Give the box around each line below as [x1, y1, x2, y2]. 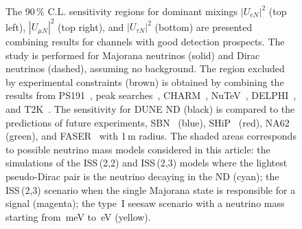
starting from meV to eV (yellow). [5, 209, 151, 223]
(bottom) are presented [154, 19, 253, 34]
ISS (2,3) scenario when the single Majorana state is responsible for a [5, 182, 296, 197]
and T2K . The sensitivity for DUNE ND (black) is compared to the [5, 102, 295, 116]
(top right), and [58, 19, 124, 34]
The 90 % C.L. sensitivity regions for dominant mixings [5, 4, 238, 18]
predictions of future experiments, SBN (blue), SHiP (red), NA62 [5, 115, 290, 129]
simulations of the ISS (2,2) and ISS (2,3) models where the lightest [5, 155, 288, 170]
